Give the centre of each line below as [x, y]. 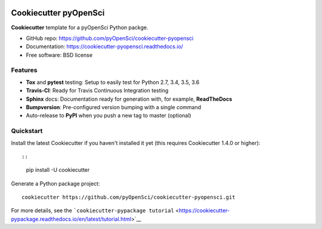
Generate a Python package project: [55, 183]
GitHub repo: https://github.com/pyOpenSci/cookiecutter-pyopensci [110, 38]
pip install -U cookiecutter [58, 170]
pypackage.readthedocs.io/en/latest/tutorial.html [71, 219]
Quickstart [27, 131]
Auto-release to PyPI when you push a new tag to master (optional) [109, 116]
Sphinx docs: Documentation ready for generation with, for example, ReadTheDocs [129, 99]
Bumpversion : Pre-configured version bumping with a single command [114, 107]
